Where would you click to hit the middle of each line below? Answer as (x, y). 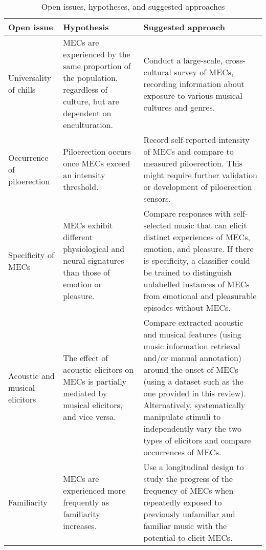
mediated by (85, 393)
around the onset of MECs (191, 369)
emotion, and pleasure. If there (198, 249)
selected (157, 225)
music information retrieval (192, 346)
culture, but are (91, 101)
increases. (80, 526)
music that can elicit (210, 225)
